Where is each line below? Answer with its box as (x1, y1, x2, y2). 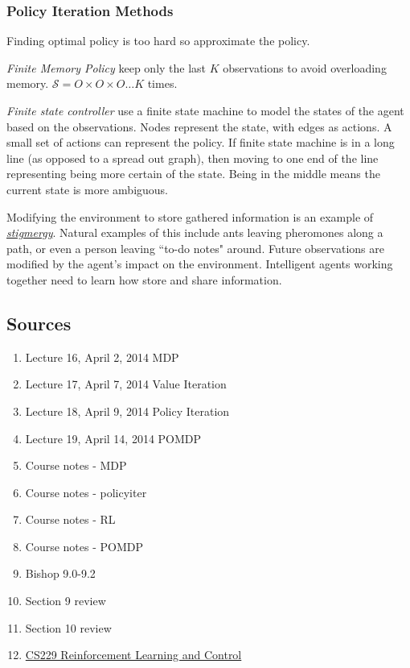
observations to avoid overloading (223, 59, 387, 76)
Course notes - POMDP (25, 537, 144, 554)
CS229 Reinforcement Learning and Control (25, 646, 242, 663)
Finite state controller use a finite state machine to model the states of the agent (6, 102, 404, 118)
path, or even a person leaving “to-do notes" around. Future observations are (6, 239, 384, 256)
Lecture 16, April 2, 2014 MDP (25, 348, 179, 365)
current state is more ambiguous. (6, 180, 168, 197)
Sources (6, 310, 72, 335)
